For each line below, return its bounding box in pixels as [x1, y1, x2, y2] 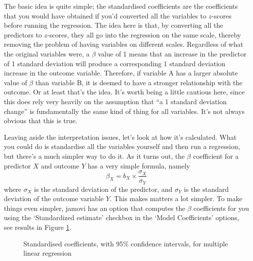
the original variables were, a [4, 48, 90, 58]
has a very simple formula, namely [88, 160, 190, 170]
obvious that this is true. [4, 115, 78, 126]
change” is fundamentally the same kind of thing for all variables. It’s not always [4, 106, 245, 116]
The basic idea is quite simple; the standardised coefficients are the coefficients [4, 1, 238, 11]
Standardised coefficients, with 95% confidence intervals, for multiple [23, 238, 228, 248]
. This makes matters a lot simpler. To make [109, 193, 242, 204]
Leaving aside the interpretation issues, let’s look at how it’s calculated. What [4, 131, 236, 142]
